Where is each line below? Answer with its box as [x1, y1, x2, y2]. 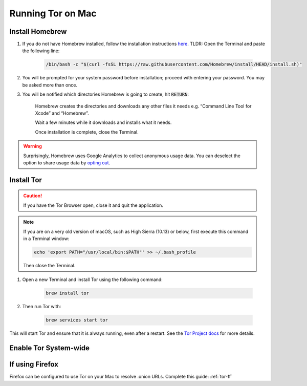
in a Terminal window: [23, 235, 70, 242]
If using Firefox [9, 360, 59, 369]
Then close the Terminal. [23, 262, 76, 268]
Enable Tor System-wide [9, 344, 90, 353]
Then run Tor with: [22, 304, 61, 310]
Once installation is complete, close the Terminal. [35, 128, 139, 135]
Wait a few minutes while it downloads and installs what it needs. [35, 119, 172, 125]
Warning [23, 143, 42, 149]
